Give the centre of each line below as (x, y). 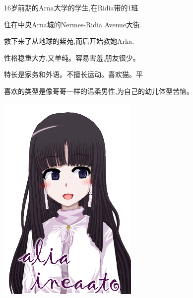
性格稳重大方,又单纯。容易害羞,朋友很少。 (72, 57)
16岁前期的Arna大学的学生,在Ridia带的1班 (71, 7)
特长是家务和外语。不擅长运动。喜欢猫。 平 (73, 74)
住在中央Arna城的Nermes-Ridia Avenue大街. (73, 24)
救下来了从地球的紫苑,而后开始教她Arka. (69, 41)
